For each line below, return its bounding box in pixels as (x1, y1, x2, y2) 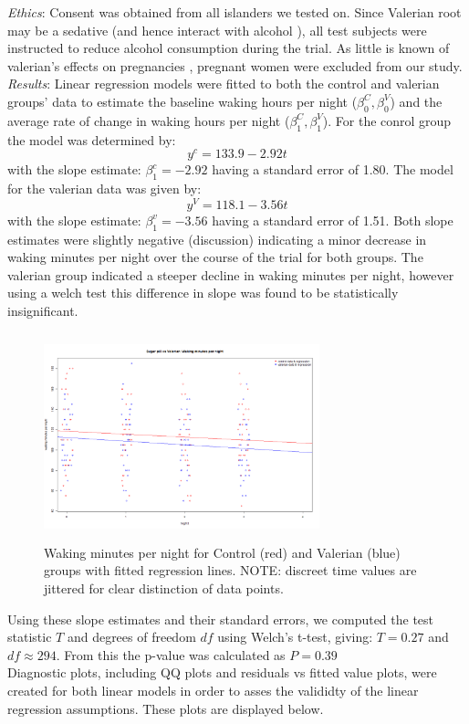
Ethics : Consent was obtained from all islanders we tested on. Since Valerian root (7, 3, 462, 21)
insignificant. (7, 300, 78, 320)
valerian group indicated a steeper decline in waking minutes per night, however (7, 265, 454, 284)
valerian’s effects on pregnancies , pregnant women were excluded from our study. (7, 56, 463, 75)
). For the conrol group (322, 110, 452, 130)
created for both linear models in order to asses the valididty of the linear (7, 680, 419, 699)
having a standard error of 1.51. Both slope (212, 210, 453, 229)
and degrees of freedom (67, 627, 196, 646)
